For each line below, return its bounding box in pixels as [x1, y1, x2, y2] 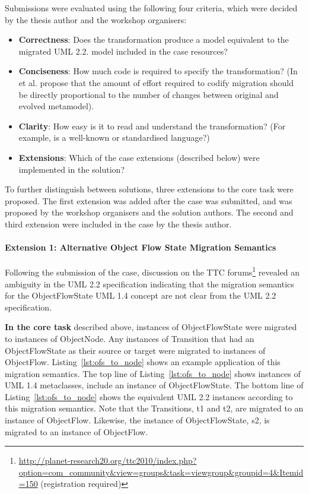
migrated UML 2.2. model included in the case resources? [18, 45, 228, 57]
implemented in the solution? [18, 163, 125, 175]
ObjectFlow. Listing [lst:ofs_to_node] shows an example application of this [5, 356, 281, 368]
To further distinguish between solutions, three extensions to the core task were [5, 183, 294, 195]
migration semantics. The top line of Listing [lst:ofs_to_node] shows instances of [5, 367, 301, 379]
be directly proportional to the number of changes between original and [18, 88, 279, 100]
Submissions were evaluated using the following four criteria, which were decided [5, 2, 298, 14]
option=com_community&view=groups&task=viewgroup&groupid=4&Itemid [18, 465, 304, 478]
